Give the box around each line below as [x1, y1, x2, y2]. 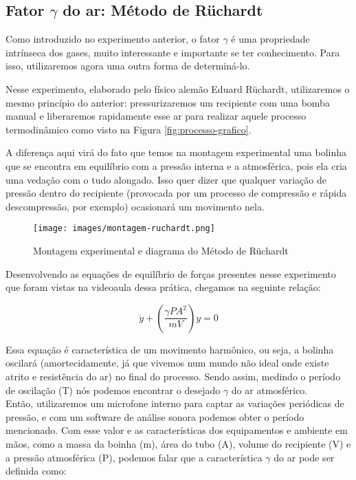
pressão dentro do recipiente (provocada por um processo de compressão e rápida [5, 186, 347, 200]
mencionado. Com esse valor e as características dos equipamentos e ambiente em [5, 423, 348, 437]
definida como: [5, 463, 67, 478]
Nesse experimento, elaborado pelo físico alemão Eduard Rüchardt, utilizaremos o [5, 81, 350, 96]
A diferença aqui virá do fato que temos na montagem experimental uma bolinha [5, 145, 347, 160]
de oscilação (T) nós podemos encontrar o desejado [5, 382, 221, 397]
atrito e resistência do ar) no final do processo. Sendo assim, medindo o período [5, 369, 341, 383]
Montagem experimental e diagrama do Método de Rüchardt [33, 243, 289, 257]
